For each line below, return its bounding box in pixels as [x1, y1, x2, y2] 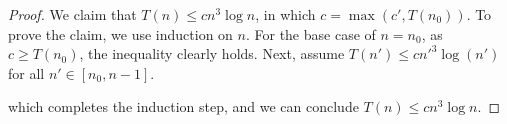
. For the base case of [245, 23, 376, 44]
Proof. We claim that [8, 4, 137, 24]
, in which [255, 4, 316, 24]
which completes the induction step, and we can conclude [8, 96, 359, 117]
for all [8, 62, 45, 83]
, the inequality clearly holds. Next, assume [79, 43, 345, 64]
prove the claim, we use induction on [8, 23, 233, 44]
